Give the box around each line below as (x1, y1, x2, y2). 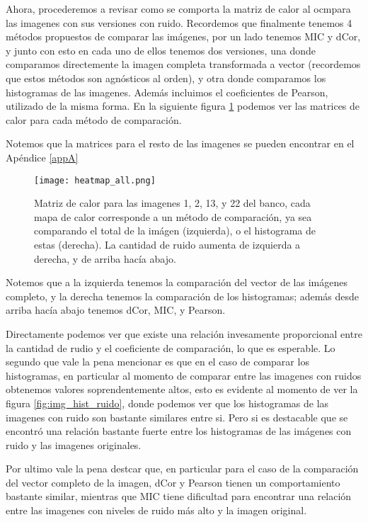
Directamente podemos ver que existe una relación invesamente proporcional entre (6, 326, 362, 341)
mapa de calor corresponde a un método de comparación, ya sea (34, 209, 312, 224)
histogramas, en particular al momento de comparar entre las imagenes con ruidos (6, 368, 362, 382)
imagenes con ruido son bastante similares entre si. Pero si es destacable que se (6, 409, 348, 424)
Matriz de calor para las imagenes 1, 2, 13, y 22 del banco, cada (34, 195, 311, 210)
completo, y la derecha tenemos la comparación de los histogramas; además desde (6, 288, 360, 303)
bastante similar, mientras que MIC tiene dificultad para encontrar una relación (6, 489, 352, 504)
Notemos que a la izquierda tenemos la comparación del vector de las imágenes (6, 275, 347, 290)
